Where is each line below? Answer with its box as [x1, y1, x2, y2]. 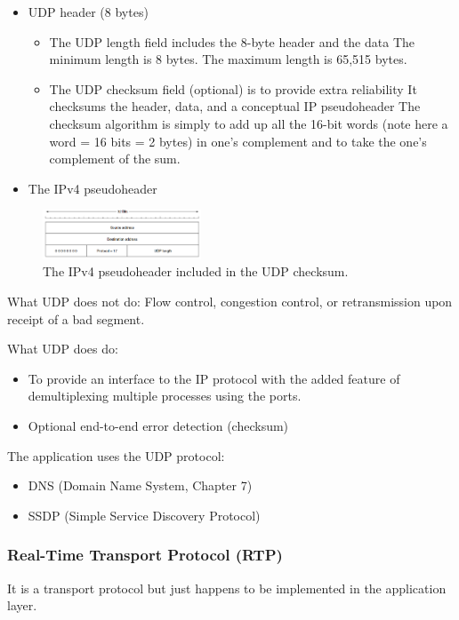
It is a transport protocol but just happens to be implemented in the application [7, 578, 447, 597]
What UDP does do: [7, 339, 118, 358]
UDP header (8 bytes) [28, 3, 149, 20]
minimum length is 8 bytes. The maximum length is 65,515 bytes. [49, 50, 407, 68]
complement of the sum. [49, 149, 181, 168]
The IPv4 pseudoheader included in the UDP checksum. [43, 262, 349, 281]
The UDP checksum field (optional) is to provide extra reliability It [49, 79, 417, 98]
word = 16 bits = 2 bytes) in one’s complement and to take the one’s [49, 131, 427, 150]
